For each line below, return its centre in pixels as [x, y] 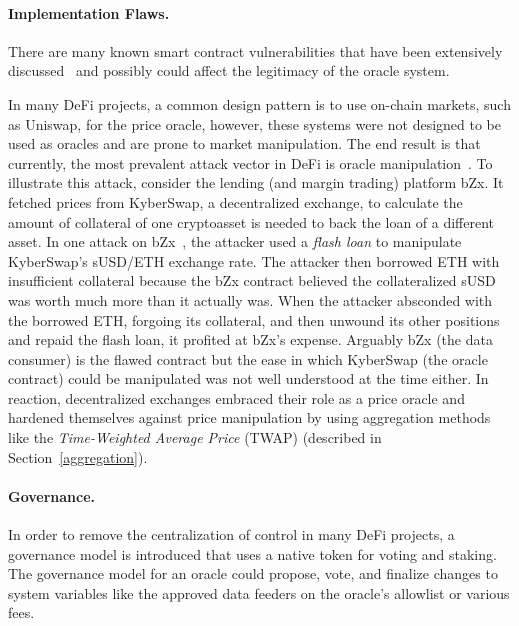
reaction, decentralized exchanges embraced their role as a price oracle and [236, 397]
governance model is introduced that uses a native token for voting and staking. [252, 553]
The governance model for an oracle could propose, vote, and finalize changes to [253, 573]
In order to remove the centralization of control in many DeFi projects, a [231, 534]
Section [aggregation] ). [78, 456]
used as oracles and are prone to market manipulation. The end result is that [244, 143]
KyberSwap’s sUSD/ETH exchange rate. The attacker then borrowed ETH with [254, 260]
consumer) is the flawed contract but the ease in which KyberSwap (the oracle [248, 358]
